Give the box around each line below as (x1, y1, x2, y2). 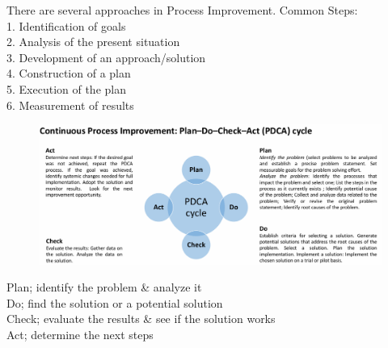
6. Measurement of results (6, 96, 134, 113)
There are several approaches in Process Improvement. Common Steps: (6, 2, 358, 18)
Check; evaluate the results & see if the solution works (6, 310, 276, 327)
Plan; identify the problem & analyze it (6, 279, 202, 296)
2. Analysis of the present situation (6, 33, 180, 50)
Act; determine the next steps (6, 326, 154, 343)
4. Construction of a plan (6, 65, 131, 82)
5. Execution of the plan (6, 80, 126, 97)
